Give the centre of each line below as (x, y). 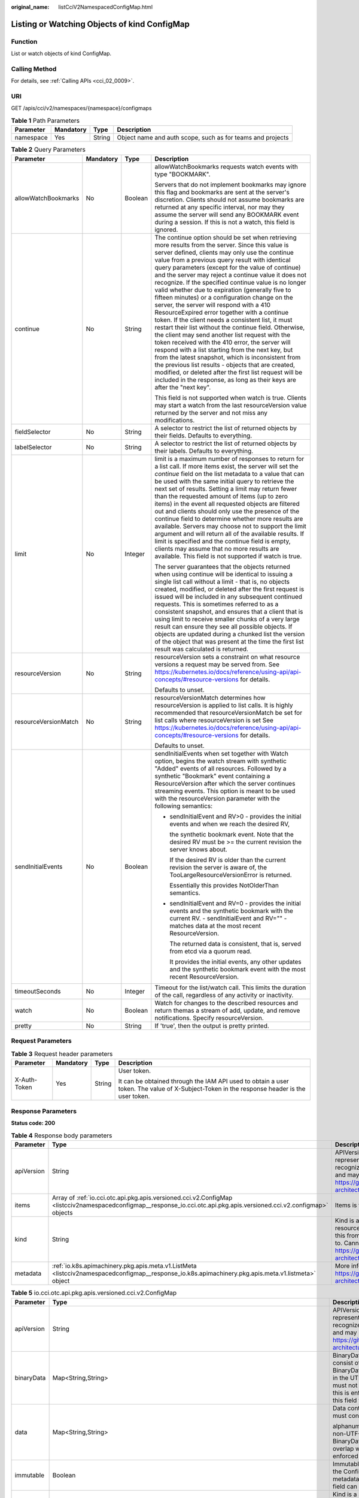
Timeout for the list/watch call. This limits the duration (230, 987)
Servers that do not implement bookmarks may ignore (230, 185)
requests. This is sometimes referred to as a (217, 604)
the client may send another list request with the (222, 334)
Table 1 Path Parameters (45, 121)
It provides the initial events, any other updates (235, 962)
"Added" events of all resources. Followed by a (220, 768)
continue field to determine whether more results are (229, 518)
